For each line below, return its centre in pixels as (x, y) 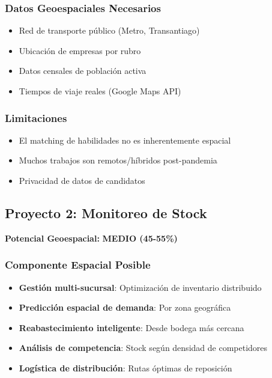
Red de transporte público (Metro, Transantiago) (109, 30)
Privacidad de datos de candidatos (82, 180)
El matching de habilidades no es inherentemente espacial (125, 140)
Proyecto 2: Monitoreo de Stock (106, 212)
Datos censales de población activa (83, 71)
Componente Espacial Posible (78, 265)
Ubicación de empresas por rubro (80, 50)
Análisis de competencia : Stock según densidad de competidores (143, 348)
